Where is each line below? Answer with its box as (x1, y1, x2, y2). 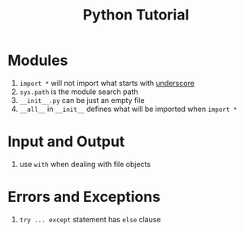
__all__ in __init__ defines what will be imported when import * (19, 104, 238, 114)
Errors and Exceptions (7, 188, 160, 206)
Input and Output (7, 132, 125, 151)
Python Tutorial (82, 6, 190, 24)
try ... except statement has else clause (19, 214, 161, 224)
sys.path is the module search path (19, 87, 138, 97)
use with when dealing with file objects (19, 159, 151, 169)
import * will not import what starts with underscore (19, 78, 195, 88)
